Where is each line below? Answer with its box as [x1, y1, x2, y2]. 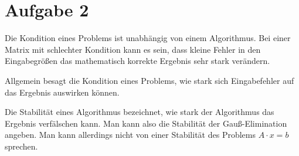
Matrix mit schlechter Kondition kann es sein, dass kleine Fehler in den [5, 43, 261, 55]
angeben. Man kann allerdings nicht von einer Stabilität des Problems [5, 128, 256, 141]
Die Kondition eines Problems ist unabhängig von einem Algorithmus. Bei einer [5, 32, 291, 44]
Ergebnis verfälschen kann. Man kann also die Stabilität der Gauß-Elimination [5, 117, 287, 129]
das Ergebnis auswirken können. [5, 86, 120, 98]
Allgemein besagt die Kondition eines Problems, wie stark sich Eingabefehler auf [5, 74, 294, 86]
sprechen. [5, 140, 38, 152]
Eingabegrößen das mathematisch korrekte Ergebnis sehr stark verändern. [5, 55, 270, 67]
